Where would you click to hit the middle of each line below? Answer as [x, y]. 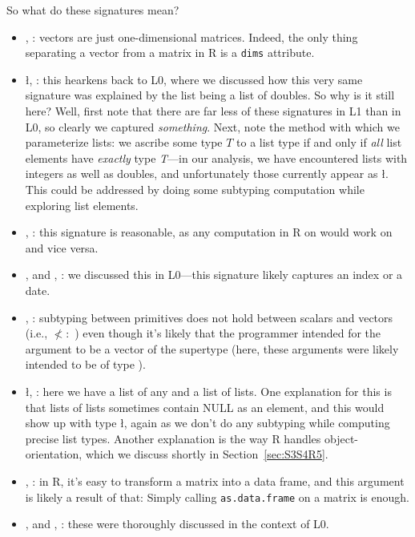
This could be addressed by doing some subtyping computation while [195, 189]
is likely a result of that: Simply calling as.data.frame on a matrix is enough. [217, 497]
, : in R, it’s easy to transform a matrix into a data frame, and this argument [215, 480]
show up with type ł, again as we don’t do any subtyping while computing [207, 423]
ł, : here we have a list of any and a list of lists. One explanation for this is [208, 391]
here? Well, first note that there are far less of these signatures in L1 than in [213, 111]
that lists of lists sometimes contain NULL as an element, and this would [205, 407]
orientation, [54, 454]
